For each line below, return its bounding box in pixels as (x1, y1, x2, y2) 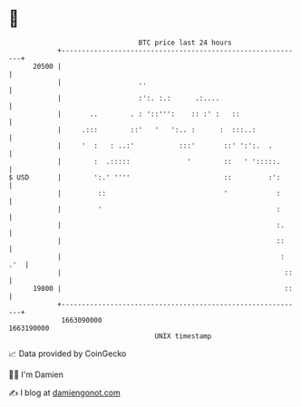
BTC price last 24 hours (138, 38, 232, 47)
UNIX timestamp (154, 331, 212, 341)
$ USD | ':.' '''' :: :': (8, 172, 281, 182)
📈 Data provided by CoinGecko (8, 348, 127, 359)
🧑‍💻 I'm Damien (8, 369, 64, 380)
